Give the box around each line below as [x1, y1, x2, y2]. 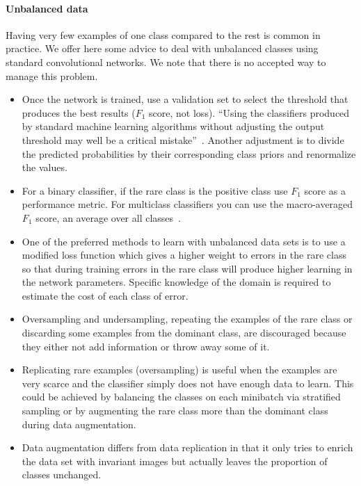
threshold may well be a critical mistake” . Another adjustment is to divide [22, 132, 344, 147]
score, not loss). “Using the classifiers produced [149, 105, 350, 120]
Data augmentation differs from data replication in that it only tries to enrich [22, 440, 353, 455]
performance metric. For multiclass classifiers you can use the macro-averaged [22, 197, 353, 211]
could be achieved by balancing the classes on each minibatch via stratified [22, 389, 341, 404]
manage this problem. [6, 68, 98, 83]
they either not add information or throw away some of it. [22, 339, 270, 353]
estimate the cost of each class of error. [22, 288, 188, 302]
